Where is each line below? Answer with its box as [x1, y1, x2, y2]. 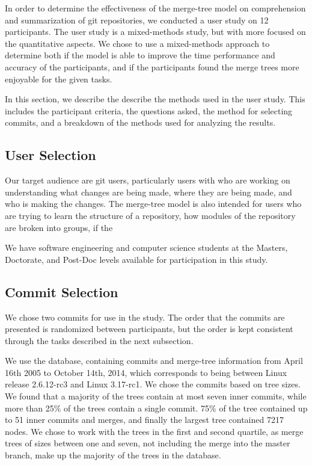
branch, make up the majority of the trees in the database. [5, 449, 221, 461]
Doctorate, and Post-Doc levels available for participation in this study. [5, 253, 268, 265]
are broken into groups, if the [5, 221, 113, 233]
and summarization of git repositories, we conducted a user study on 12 [5, 13, 269, 26]
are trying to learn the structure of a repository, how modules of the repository [5, 209, 296, 221]
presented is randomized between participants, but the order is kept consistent [5, 322, 293, 335]
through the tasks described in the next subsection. [5, 334, 194, 346]
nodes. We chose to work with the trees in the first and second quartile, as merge [5, 425, 304, 437]
